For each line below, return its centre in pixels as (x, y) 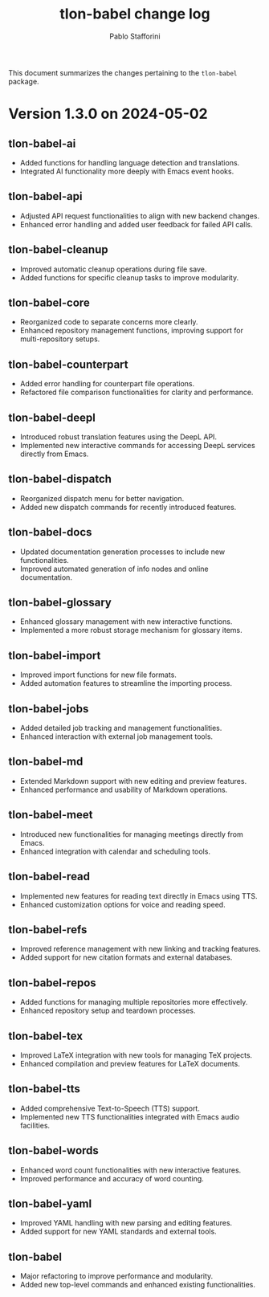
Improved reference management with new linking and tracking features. (140, 949)
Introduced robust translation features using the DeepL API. (118, 437)
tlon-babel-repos (52, 983)
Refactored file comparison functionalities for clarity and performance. (137, 392)
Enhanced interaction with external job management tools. (116, 736)
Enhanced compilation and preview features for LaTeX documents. (130, 1063)
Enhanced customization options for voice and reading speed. (123, 904)
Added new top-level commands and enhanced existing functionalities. (137, 1285)
